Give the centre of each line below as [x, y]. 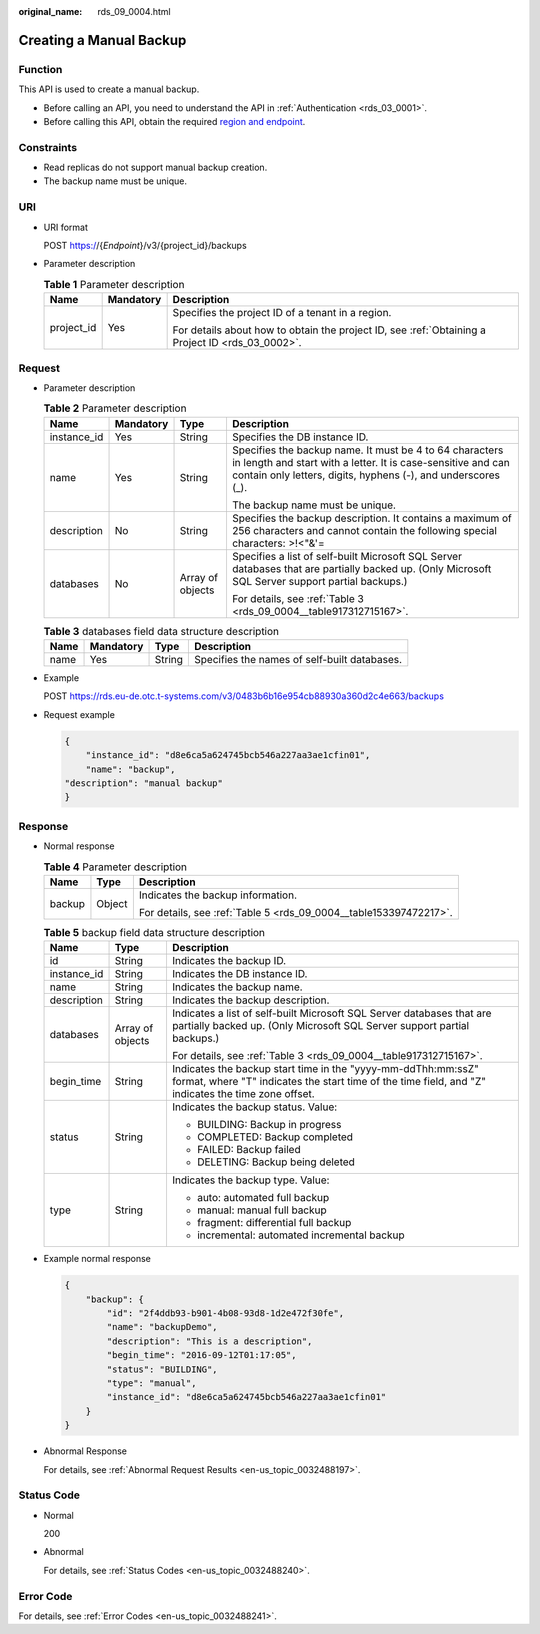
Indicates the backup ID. [229, 961]
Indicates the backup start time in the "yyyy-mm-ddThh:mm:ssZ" [325, 1069]
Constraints [48, 147]
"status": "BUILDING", [162, 1369]
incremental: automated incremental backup [300, 1235]
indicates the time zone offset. [243, 1094]
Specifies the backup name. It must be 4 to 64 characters [367, 450]
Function [40, 69]
